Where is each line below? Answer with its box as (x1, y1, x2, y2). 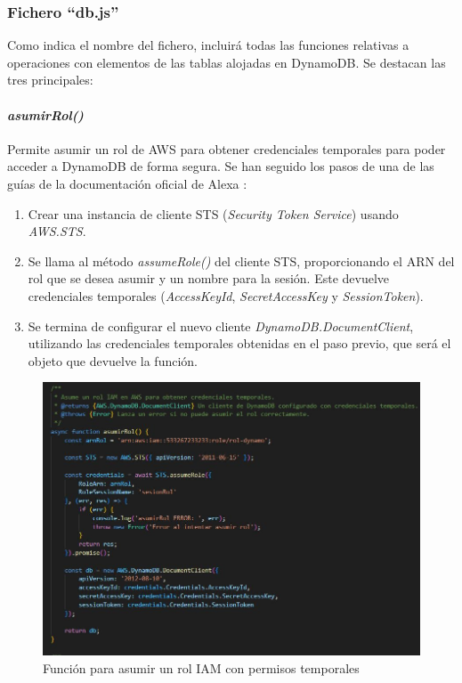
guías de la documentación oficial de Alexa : (7, 174, 247, 192)
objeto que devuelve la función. (28, 351, 198, 370)
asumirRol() (7, 105, 84, 124)
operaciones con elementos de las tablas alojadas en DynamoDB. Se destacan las (7, 53, 446, 71)
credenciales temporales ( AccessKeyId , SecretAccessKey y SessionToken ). (28, 286, 424, 305)
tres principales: (7, 70, 93, 89)
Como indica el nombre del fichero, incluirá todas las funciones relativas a (7, 36, 409, 54)
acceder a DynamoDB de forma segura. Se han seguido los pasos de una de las (7, 157, 434, 175)
